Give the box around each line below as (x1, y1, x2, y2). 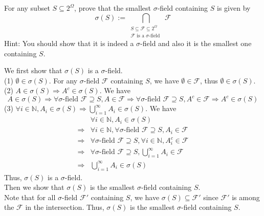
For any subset (4, 3, 50, 13)
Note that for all (4, 191, 56, 202)
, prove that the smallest (74, 3, 151, 13)
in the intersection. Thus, (25, 202, 104, 212)
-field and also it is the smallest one (140, 37, 252, 48)
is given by (217, 3, 251, 13)
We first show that (4, 65, 62, 76)
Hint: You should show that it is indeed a (4, 37, 134, 48)
